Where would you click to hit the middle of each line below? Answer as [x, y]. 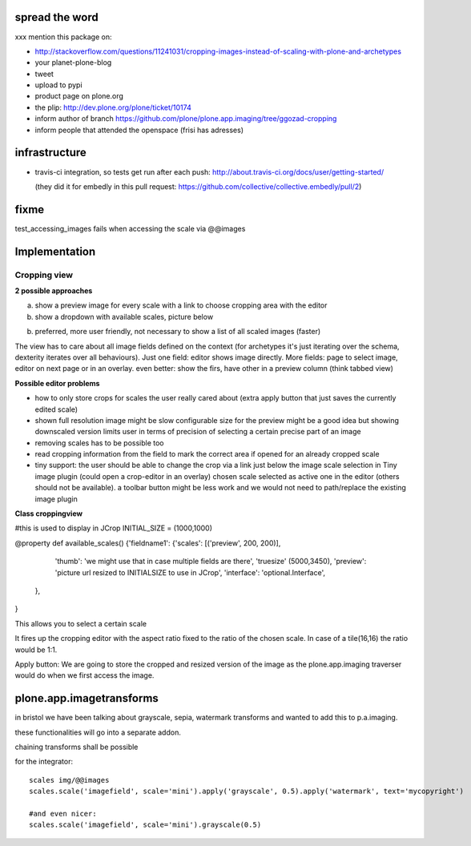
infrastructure [51, 153]
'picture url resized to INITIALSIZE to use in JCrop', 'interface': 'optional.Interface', [190, 572]
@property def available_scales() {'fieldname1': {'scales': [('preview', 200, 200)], [148, 543]
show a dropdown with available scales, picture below [124, 316]
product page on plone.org [79, 96]
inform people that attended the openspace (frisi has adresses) [139, 130]
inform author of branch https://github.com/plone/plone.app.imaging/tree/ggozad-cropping [186, 119]
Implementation [55, 251]
